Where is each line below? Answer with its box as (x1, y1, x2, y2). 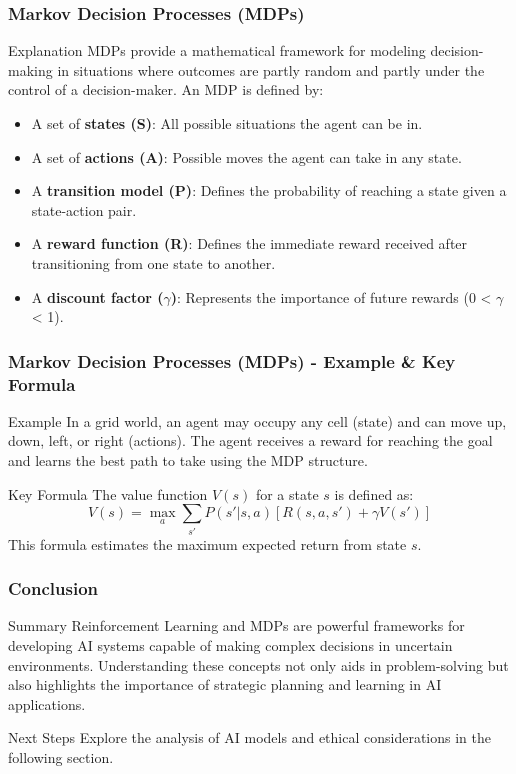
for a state (255, 483, 319, 504)
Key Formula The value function (8, 483, 208, 504)
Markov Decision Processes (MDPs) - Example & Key (8, 348, 456, 373)
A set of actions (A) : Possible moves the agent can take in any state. (31, 146, 462, 167)
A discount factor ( (31, 286, 164, 307)
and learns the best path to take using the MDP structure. (8, 450, 368, 471)
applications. (8, 693, 86, 714)
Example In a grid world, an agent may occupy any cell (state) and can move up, (8, 410, 507, 431)
